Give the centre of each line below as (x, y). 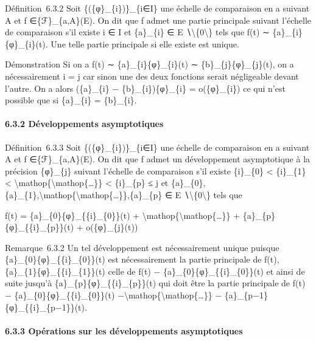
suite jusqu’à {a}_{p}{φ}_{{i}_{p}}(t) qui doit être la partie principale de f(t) (155, 283)
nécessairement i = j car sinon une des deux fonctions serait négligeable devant (152, 76)
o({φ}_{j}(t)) (112, 227)
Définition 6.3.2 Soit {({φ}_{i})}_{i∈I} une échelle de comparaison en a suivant (157, 8)
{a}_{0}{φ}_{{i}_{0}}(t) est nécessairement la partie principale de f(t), (142, 259)
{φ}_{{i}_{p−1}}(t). (46, 307)
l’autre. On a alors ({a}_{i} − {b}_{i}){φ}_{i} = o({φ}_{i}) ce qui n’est (145, 88)
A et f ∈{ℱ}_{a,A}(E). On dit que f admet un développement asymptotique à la (158, 159)
